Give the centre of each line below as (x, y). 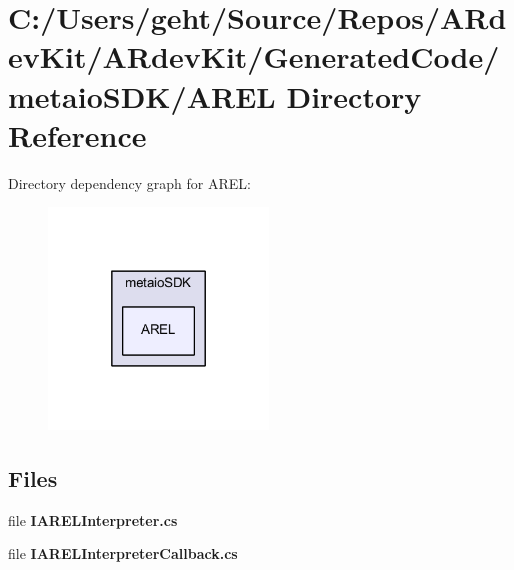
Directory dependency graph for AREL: (129, 182)
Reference (77, 134)
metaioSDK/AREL (142, 95)
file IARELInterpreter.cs (93, 519)
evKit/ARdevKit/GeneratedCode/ (254, 56)
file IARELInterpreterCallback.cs (123, 553)
